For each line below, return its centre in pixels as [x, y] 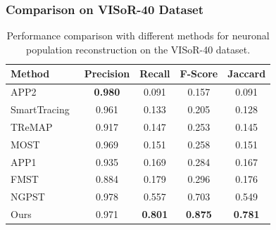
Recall [155, 74]
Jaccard [247, 74]
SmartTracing [40, 109]
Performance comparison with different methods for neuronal [138, 36]
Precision [107, 74]
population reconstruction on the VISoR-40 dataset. [138, 49]
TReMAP [32, 126]
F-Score [199, 74]
